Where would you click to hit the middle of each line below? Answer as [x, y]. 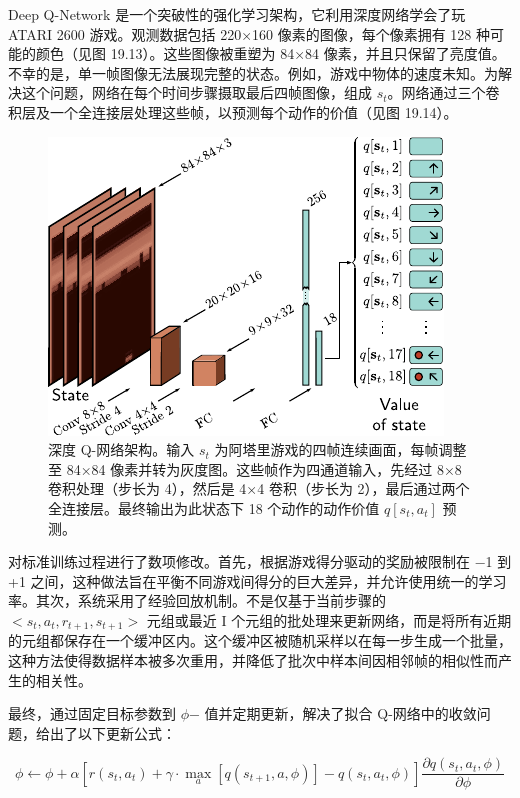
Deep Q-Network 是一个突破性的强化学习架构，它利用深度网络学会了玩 [237, 14]
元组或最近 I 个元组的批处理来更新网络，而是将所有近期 [329, 619]
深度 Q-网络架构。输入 [121, 449]
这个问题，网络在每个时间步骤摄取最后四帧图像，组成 [196, 92]
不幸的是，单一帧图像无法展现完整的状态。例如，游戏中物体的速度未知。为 [253, 72]
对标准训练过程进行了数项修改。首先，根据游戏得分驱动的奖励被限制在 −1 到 [260, 561]
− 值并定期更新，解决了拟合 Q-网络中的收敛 [333, 713]
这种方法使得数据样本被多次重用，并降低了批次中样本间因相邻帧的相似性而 [253, 659]
